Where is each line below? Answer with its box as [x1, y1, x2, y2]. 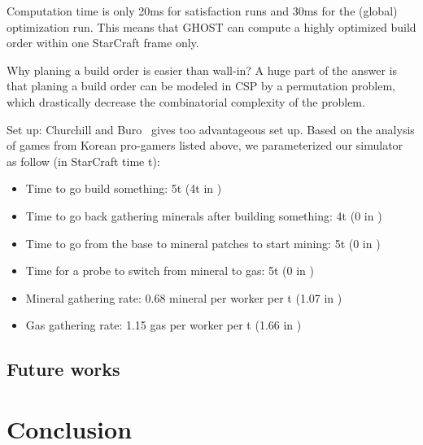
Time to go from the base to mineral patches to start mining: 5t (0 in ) [25, 234, 381, 251]
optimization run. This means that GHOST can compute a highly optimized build [7, 18, 416, 35]
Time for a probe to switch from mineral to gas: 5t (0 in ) [25, 262, 314, 279]
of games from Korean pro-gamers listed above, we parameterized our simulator [7, 137, 403, 154]
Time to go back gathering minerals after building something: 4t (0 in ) [25, 207, 382, 224]
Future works [7, 356, 120, 382]
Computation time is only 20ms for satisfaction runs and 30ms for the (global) [7, 2, 398, 19]
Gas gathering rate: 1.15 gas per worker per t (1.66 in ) [25, 316, 302, 334]
